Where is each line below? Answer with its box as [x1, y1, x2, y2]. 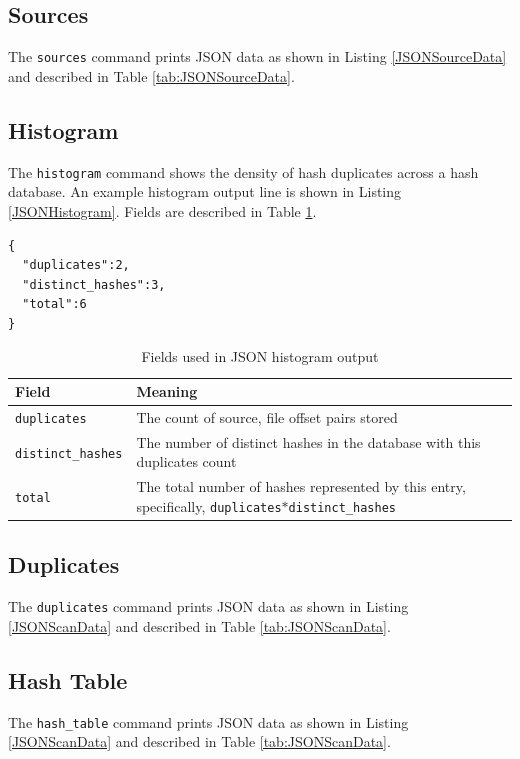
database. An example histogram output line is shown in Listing [8, 181, 402, 202]
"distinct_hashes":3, [22, 277, 166, 292]
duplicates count [136, 451, 237, 472]
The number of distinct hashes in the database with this [136, 431, 481, 452]
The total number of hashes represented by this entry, [136, 476, 466, 497]
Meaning [136, 381, 198, 402]
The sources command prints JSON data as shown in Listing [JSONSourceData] [8, 46, 507, 67]
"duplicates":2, [22, 258, 130, 273]
